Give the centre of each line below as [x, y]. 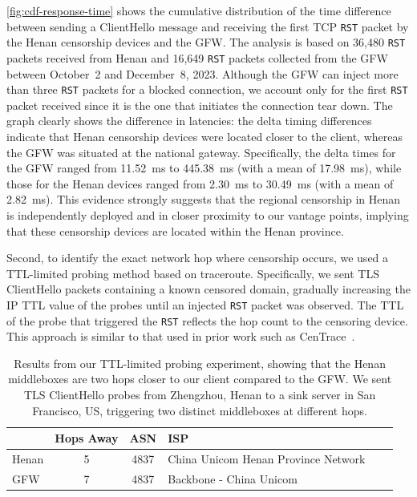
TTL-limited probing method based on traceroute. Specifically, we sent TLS [193, 273]
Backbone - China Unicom [233, 478]
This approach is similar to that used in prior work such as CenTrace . [181, 336]
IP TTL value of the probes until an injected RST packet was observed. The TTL [205, 304]
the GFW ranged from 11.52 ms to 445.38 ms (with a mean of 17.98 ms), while [204, 168]
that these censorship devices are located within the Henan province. [175, 230]
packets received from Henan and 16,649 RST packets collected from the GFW [197, 57]
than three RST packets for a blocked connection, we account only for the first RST [207, 89]
